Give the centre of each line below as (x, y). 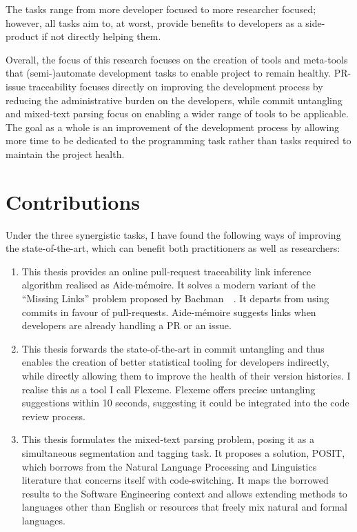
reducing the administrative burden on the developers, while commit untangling (174, 100)
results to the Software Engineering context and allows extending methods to (184, 493)
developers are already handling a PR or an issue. (126, 325)
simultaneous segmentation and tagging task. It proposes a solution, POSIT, (183, 452)
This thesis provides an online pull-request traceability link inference (166, 271)
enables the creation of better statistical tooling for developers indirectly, (175, 362)
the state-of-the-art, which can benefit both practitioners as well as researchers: (173, 248)
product (22, 36)
